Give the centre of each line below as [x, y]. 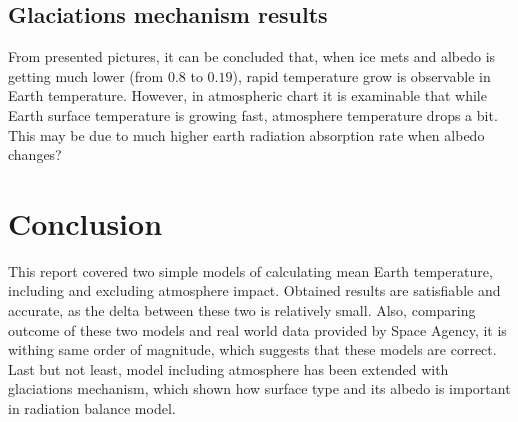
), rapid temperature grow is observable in [361, 75]
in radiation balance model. [92, 408]
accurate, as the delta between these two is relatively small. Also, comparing [242, 310]
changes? [35, 154]
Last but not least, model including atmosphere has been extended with [228, 368]
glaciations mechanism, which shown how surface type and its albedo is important [259, 388]
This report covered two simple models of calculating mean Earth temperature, [250, 270]
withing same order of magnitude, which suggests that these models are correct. [252, 349]
